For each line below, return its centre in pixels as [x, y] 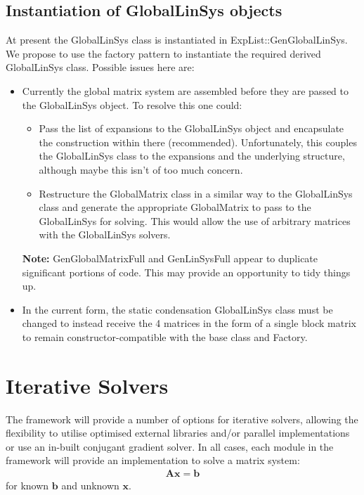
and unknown [90, 486]
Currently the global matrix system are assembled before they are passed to [186, 90]
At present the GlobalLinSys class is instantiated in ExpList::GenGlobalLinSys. [177, 40]
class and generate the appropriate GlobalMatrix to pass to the [175, 207]
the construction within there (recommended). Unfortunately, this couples [198, 142]
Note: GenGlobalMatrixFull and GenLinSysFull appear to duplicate [170, 258]
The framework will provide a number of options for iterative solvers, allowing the [182, 419]
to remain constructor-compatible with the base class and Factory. [165, 336]
